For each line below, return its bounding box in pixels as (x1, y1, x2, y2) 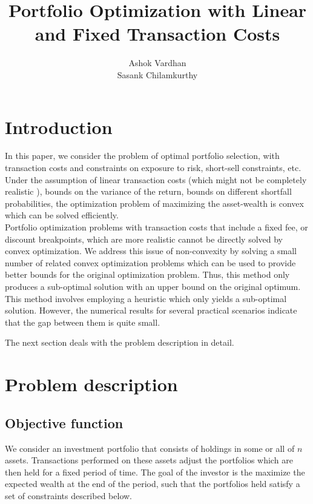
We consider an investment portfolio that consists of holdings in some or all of (5, 442, 295, 454)
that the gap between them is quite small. (5, 315, 160, 328)
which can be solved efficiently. (5, 209, 119, 221)
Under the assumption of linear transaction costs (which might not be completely (5, 173, 307, 186)
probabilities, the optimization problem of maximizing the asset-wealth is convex (5, 197, 304, 209)
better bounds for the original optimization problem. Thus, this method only (5, 268, 290, 281)
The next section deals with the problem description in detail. (5, 336, 234, 349)
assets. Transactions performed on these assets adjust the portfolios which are (5, 454, 293, 466)
